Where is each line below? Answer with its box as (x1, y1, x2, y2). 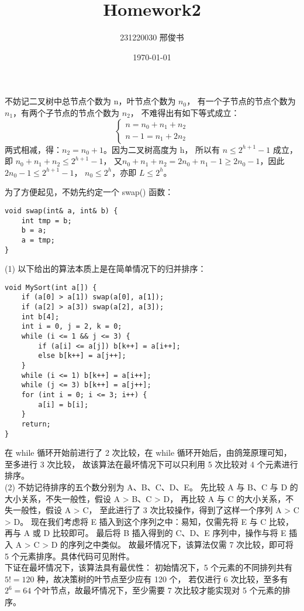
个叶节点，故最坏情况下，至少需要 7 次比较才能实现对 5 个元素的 (34, 584, 282, 596)
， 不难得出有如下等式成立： (130, 106, 240, 118)
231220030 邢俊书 (120, 31, 184, 43)
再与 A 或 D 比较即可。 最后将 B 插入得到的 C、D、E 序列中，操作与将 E (5, 527, 286, 539)
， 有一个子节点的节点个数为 (186, 95, 296, 107)
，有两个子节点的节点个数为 (13, 106, 120, 118)
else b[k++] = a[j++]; (38, 351, 126, 360)
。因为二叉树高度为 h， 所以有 (103, 143, 220, 155)
